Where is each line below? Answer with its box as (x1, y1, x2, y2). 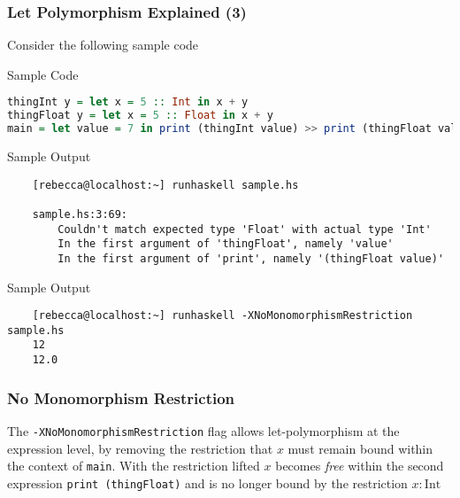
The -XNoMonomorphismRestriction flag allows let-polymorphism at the (7, 422, 400, 440)
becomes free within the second (275, 456, 444, 475)
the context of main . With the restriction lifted (7, 456, 260, 475)
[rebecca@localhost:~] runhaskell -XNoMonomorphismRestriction (32, 309, 413, 323)
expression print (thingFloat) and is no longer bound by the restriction (7, 473, 408, 492)
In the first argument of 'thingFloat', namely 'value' (57, 237, 394, 251)
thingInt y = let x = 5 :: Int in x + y (7, 96, 249, 109)
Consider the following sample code (7, 35, 199, 54)
